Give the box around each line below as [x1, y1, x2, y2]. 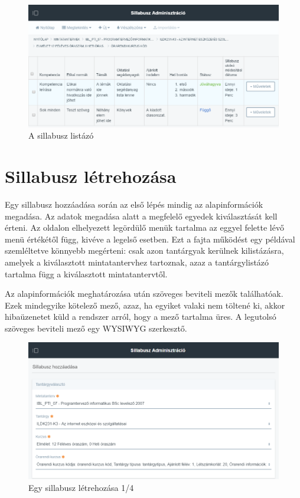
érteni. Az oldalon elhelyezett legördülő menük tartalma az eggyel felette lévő [5, 221, 284, 234]
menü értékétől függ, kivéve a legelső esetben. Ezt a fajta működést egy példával [5, 232, 295, 245]
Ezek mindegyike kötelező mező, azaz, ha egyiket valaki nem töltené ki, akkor [5, 299, 285, 311]
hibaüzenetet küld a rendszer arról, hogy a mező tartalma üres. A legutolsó [5, 310, 276, 323]
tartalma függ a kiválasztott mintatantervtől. [5, 267, 168, 280]
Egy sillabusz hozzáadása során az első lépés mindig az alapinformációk [5, 198, 263, 210]
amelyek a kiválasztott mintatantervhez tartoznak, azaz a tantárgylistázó [5, 255, 269, 268]
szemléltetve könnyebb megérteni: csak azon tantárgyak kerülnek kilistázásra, [5, 244, 284, 257]
